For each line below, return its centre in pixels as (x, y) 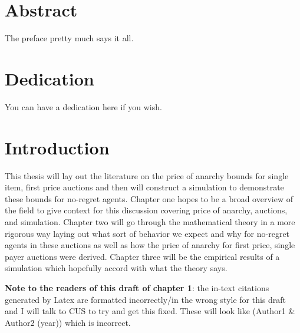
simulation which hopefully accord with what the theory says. (116, 268)
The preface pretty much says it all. (69, 38)
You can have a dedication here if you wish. (83, 106)
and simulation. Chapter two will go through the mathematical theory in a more (150, 221)
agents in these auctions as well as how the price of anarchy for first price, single (150, 245)
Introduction (57, 147)
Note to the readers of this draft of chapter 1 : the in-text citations (137, 287)
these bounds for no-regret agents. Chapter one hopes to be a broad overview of (149, 198)
